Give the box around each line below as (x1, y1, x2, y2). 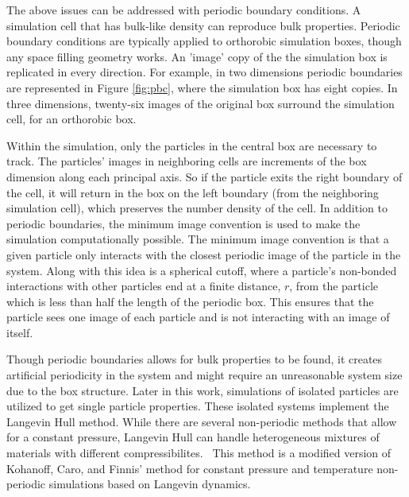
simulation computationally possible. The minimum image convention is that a (6, 231, 389, 247)
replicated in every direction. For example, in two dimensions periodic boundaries (6, 64, 403, 80)
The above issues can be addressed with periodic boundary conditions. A (6, 2, 361, 17)
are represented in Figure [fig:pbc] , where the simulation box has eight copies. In (6, 79, 398, 95)
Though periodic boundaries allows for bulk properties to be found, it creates (6, 351, 383, 367)
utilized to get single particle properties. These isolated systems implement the (6, 398, 389, 414)
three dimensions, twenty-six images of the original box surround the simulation (6, 95, 395, 111)
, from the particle (289, 278, 378, 294)
